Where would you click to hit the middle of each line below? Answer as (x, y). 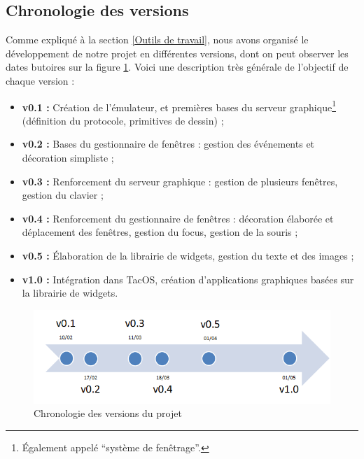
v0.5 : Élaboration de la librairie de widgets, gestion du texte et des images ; (188, 255)
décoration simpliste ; (68, 158)
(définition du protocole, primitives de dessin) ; (123, 120)
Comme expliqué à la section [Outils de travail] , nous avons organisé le (157, 40)
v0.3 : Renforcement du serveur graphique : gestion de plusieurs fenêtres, (180, 181)
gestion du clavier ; (63, 195)
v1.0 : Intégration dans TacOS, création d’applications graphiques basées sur (188, 279)
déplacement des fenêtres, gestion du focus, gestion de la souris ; (160, 232)
